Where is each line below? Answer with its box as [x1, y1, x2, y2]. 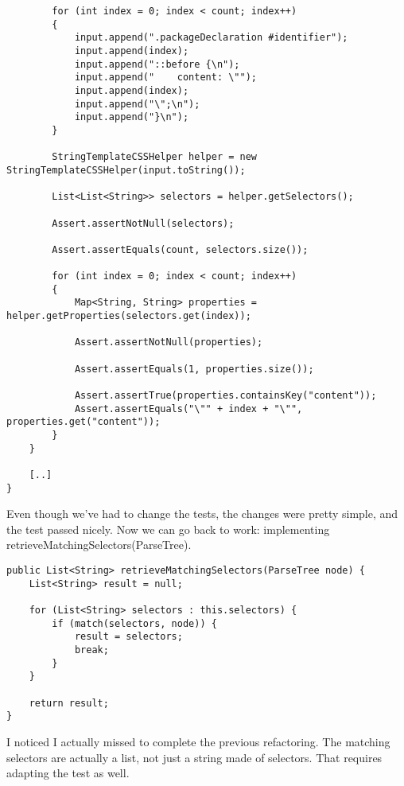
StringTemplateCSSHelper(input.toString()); [6, 164, 246, 176]
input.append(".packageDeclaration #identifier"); [74, 32, 348, 44]
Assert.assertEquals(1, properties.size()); [74, 363, 314, 375]
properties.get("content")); [6, 416, 161, 428]
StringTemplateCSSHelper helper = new [52, 151, 257, 163]
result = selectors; [74, 631, 183, 643]
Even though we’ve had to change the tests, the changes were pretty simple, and [6, 505, 398, 522]
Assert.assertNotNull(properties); [74, 337, 263, 348]
